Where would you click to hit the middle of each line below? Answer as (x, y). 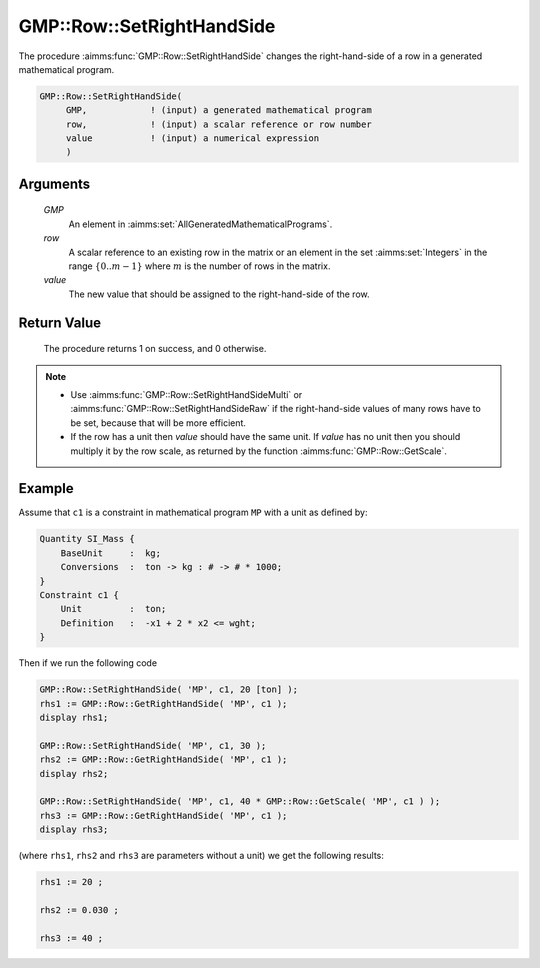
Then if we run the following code (88, 663)
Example (46, 488)
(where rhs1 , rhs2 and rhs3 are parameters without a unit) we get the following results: (201, 856)
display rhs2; (74, 773)
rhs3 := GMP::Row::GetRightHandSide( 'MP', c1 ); (163, 815)
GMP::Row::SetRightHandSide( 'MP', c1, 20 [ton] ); (169, 689)
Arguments (54, 183)
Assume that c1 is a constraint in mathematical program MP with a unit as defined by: (193, 512)
